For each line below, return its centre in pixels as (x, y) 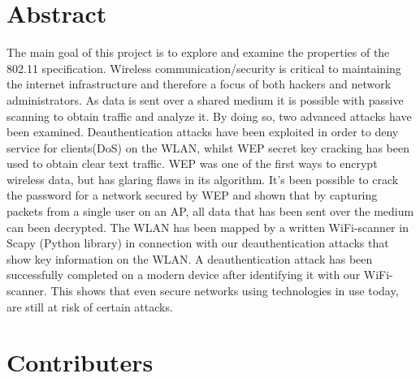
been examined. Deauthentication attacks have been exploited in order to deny (203, 132)
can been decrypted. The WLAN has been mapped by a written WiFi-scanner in (208, 227)
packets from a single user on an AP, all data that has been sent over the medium (210, 211)
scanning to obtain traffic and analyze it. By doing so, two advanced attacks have (209, 116)
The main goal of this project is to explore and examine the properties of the (198, 52)
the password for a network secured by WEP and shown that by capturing (192, 195)
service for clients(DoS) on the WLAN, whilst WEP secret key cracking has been (208, 147)
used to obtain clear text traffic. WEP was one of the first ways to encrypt (192, 163)
